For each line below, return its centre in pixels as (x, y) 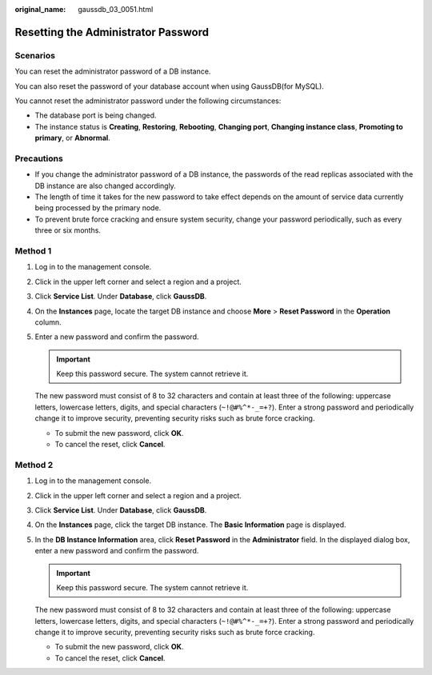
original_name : (40, 9)
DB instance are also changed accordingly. (105, 186)
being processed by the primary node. (98, 208)
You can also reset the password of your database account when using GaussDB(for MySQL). (169, 86)
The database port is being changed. (96, 115)
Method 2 (34, 465)
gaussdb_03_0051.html (116, 9)
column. (48, 322)
